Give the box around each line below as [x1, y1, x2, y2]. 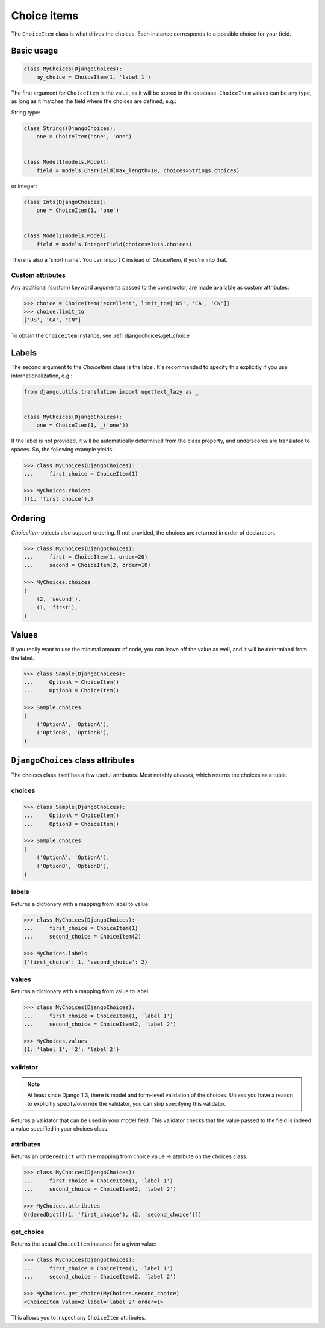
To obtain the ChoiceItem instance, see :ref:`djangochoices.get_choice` [11, 332, 192, 340]
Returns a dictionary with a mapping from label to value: [11, 900, 150, 907]
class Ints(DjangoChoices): [23, 199, 107, 205]
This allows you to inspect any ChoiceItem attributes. [11, 1314, 146, 1321]
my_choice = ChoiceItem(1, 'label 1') [36, 73, 151, 81]
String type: [11, 108, 40, 116]
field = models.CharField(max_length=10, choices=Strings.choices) [36, 167, 240, 174]
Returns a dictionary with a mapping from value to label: [11, 988, 150, 995]
